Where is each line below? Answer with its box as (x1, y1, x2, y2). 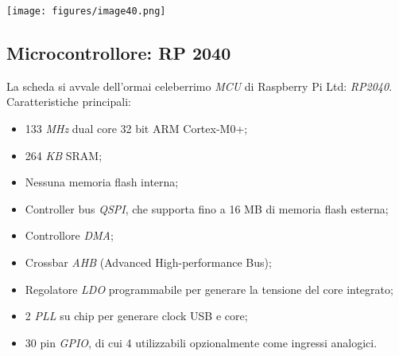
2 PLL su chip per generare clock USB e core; (25, 307, 248, 324)
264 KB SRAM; (25, 147, 103, 163)
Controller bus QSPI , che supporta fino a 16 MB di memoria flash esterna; (25, 200, 389, 217)
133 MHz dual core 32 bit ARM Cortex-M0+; (25, 120, 248, 137)
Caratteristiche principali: (6, 93, 131, 110)
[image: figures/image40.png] (6, 6, 166, 17)
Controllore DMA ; (25, 227, 114, 244)
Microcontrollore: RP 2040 (6, 41, 231, 65)
